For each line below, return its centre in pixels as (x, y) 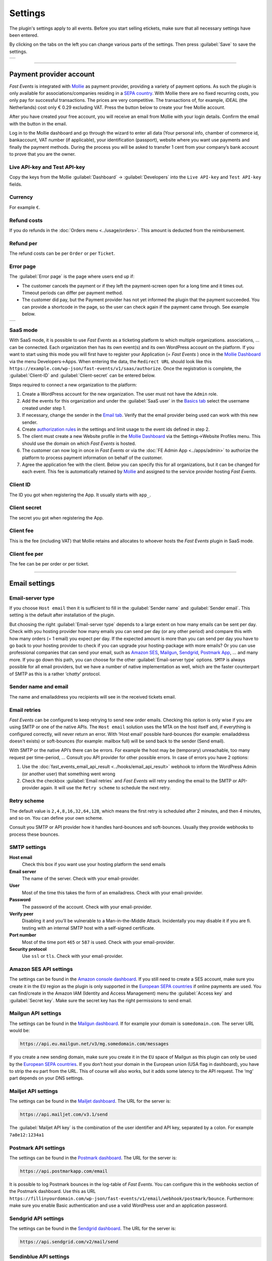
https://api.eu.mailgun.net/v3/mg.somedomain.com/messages (94, 1044)
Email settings (32, 583)
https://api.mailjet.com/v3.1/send (64, 1114)
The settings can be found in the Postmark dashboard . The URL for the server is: (93, 1158)
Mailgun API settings (35, 1013)
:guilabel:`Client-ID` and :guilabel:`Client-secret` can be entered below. (82, 375)
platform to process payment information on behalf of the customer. (92, 457)
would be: (20, 1030)
